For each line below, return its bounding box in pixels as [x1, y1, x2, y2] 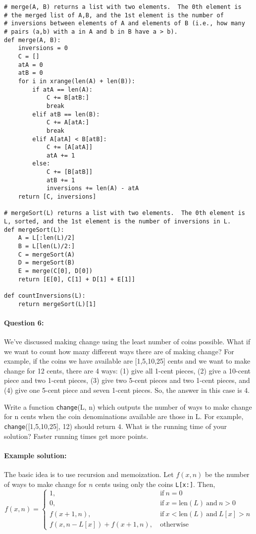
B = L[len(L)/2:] [18, 243, 75, 250]
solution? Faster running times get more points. [4, 430, 149, 441]
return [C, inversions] [18, 193, 97, 201]
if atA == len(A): [32, 86, 93, 93]
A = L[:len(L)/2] [18, 234, 75, 242]
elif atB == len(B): [32, 110, 100, 118]
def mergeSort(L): [4, 226, 64, 233]
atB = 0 [18, 69, 43, 77]
